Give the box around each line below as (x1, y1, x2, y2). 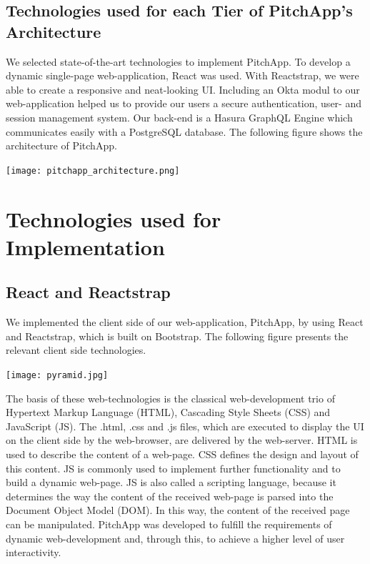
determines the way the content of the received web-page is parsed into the (6, 488, 334, 503)
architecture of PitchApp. (6, 138, 117, 153)
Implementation (6, 232, 165, 261)
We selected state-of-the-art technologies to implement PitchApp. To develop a (6, 54, 351, 69)
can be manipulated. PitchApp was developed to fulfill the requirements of (6, 516, 332, 531)
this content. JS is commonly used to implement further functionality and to (6, 460, 341, 475)
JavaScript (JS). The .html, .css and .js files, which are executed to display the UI (6, 418, 364, 433)
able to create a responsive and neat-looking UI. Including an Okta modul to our (6, 81, 360, 97)
